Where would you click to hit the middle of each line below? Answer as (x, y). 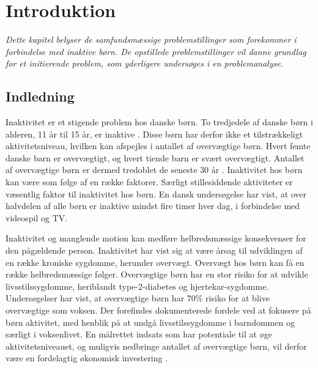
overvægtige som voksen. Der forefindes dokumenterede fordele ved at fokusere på (158, 310)
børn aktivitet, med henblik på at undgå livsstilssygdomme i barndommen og (150, 322)
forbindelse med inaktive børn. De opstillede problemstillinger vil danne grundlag (156, 51)
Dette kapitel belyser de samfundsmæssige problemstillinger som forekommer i (151, 39)
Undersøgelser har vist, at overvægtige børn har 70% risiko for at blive (138, 298)
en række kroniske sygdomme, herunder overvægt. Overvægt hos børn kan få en (155, 262)
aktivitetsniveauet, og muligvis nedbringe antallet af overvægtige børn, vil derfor (156, 346)
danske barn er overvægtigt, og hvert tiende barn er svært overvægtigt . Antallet (155, 157)
